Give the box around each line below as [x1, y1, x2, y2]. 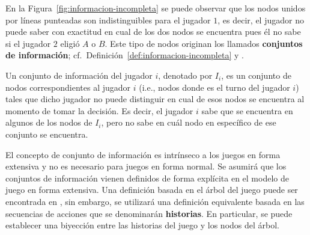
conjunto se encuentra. [5, 127, 88, 140]
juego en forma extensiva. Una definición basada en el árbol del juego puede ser [5, 183, 298, 196]
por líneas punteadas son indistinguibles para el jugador [5, 13, 211, 26]
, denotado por [158, 69, 213, 81]
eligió [60, 37, 80, 49]
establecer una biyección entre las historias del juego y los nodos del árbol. [5, 219, 279, 231]
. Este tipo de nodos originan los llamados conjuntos [105, 37, 303, 49]
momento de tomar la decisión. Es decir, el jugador [5, 104, 193, 117]
